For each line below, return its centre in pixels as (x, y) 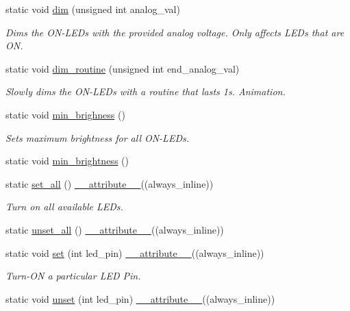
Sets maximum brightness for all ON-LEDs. (97, 137)
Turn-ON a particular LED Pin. (73, 276)
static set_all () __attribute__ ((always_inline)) (110, 183)
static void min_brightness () (67, 161)
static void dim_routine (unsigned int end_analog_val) (123, 68)
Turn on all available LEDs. (64, 207)
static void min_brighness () (65, 114)
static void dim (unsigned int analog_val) (93, 9)
